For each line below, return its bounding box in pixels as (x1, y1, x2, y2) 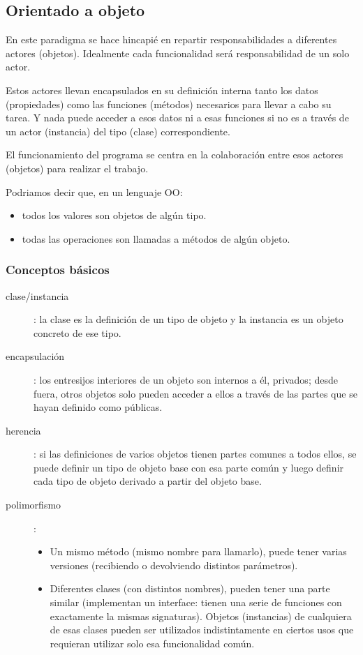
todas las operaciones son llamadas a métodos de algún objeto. (22, 231, 290, 246)
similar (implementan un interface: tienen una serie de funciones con (50, 595, 342, 610)
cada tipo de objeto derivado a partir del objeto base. (34, 474, 262, 488)
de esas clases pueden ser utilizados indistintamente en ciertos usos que (50, 622, 354, 637)
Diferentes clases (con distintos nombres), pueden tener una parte (50, 581, 330, 596)
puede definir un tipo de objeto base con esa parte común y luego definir (34, 460, 344, 474)
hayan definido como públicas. (34, 400, 163, 414)
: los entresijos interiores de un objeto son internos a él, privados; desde (34, 372, 338, 386)
